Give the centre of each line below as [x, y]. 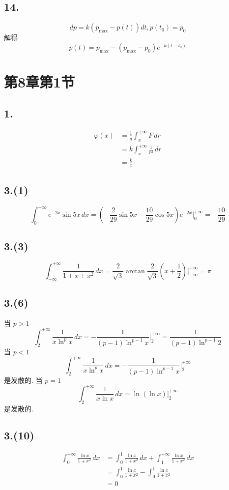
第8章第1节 [40, 81]
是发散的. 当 [23, 380]
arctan [135, 271]
